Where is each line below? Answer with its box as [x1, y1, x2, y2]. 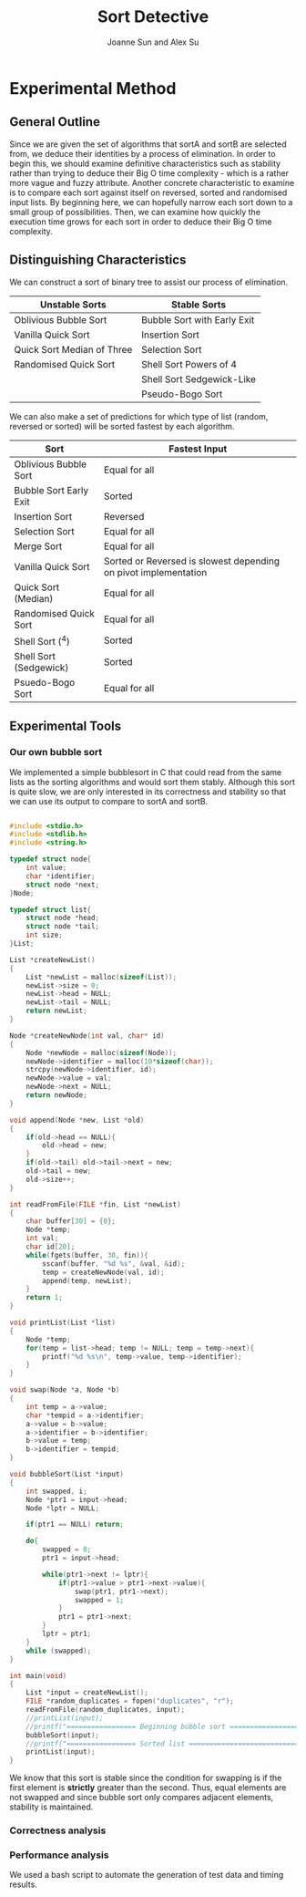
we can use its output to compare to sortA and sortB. [9, 795, 209, 806]
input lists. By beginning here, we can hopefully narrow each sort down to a [9, 196, 293, 207]
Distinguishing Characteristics [9, 253, 187, 268]
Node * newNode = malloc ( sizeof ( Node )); [25, 1048, 178, 1057]
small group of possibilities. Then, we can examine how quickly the [9, 206, 261, 217]
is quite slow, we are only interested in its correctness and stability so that [9, 786, 287, 797]
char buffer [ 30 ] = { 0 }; [25, 1217, 117, 1226]
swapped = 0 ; [42, 1545, 92, 1554]
